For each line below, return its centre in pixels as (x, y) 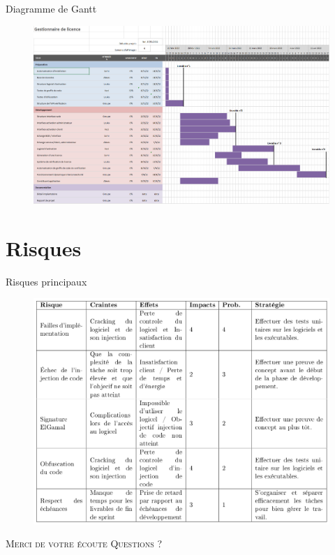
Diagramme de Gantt (51, 8)
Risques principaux (46, 281)
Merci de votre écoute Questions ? (84, 543)
